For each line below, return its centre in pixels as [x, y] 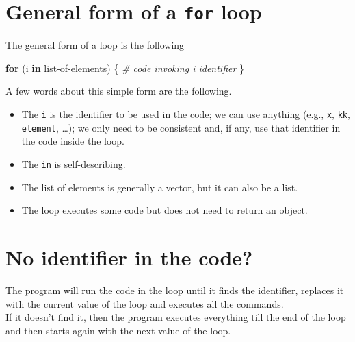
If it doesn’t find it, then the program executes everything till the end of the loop [176, 317]
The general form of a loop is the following [95, 45]
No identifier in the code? [129, 257]
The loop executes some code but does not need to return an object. [165, 210]
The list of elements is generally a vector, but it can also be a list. [160, 187]
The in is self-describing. [74, 163]
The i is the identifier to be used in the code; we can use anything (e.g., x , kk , [186, 114]
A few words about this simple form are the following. [119, 91]
